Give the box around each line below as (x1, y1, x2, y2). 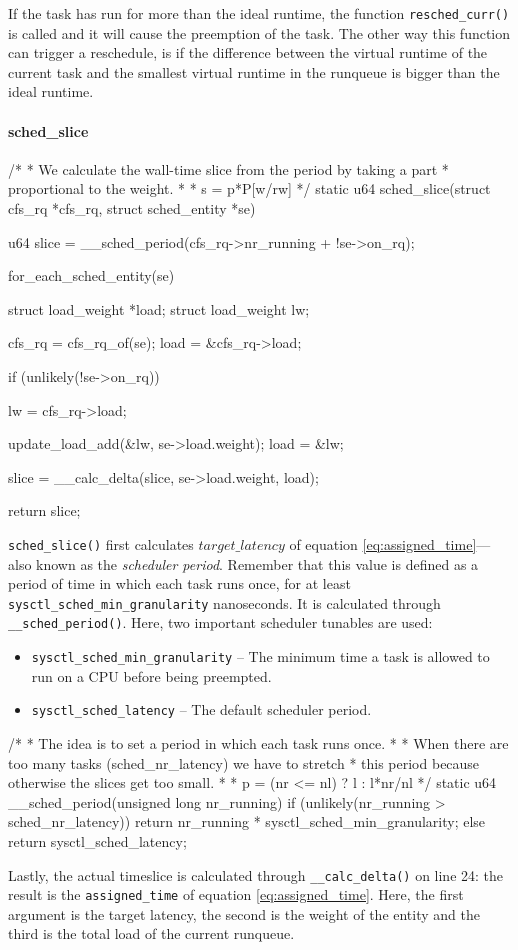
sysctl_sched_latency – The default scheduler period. (31, 699, 372, 720)
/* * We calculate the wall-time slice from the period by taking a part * (8, 158, 449, 179)
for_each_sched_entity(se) (8, 265, 175, 286)
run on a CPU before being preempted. (31, 665, 272, 686)
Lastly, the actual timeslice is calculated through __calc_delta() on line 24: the (8, 864, 504, 885)
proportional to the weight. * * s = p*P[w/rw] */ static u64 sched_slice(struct (8, 178, 491, 199)
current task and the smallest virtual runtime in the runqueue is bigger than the (8, 61, 500, 82)
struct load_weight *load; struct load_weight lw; (8, 298, 310, 319)
